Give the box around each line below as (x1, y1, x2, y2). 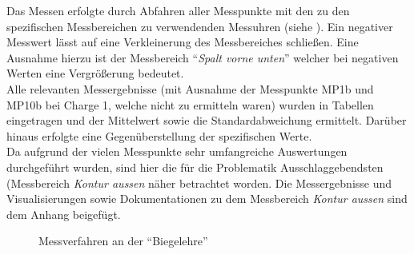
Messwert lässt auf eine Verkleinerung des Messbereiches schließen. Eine (6, 34, 359, 50)
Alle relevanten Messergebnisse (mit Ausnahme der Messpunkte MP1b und (6, 80, 374, 97)
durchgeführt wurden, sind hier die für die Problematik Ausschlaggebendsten (6, 158, 384, 175)
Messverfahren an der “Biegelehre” (38, 232, 208, 249)
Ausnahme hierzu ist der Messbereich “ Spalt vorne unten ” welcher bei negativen (6, 49, 399, 65)
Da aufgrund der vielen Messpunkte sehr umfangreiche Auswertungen (6, 143, 348, 160)
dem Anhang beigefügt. (6, 205, 121, 222)
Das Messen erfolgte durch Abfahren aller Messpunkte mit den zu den (6, 2, 350, 18)
